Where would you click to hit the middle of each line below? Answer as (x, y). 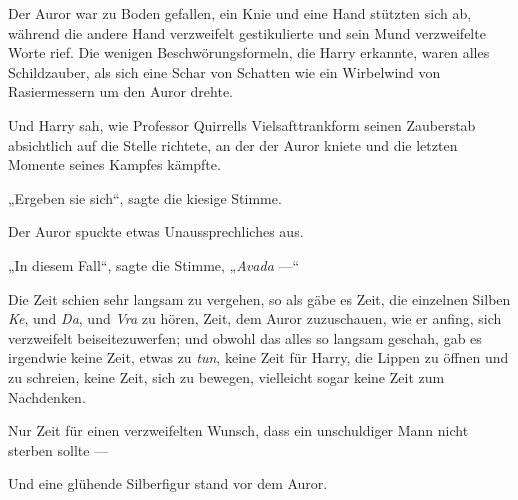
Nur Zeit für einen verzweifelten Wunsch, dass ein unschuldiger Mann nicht (238, 430)
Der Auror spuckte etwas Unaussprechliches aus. (156, 231)
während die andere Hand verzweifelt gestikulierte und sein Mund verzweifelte (247, 32)
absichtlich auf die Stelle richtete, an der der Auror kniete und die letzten (233, 144)
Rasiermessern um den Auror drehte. (120, 91)
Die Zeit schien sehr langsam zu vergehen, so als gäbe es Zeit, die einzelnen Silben (259, 298)
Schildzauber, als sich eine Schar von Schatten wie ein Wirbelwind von (224, 71)
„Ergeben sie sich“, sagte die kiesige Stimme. (145, 197)
